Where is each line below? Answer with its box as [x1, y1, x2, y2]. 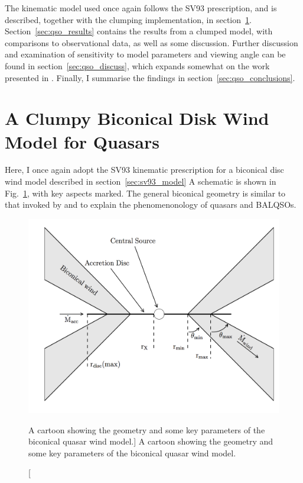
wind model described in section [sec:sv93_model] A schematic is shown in [5, 175, 276, 188]
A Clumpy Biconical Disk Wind [5, 106, 269, 130]
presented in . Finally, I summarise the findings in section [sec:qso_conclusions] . [5, 71, 295, 83]
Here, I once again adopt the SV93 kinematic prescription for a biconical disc [5, 163, 284, 176]
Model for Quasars [5, 129, 159, 153]
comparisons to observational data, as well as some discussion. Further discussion [5, 36, 298, 49]
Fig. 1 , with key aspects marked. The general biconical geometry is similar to [5, 186, 286, 199]
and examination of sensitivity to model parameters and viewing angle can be [5, 48, 286, 60]
